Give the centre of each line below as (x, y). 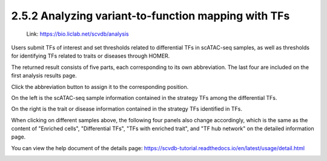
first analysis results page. (44, 76)
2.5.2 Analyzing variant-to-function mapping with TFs (150, 16)
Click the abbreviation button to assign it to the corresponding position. (100, 87)
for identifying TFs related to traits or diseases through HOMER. (91, 56)
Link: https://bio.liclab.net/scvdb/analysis (78, 34)
